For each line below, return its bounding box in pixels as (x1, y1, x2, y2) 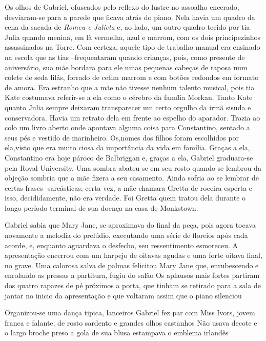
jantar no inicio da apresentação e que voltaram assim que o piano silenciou (5, 290, 242, 300)
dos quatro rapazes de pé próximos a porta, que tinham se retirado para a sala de (5, 280, 261, 291)
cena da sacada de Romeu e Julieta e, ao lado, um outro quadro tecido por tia (5, 22, 250, 32)
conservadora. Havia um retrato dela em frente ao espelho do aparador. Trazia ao (5, 112, 260, 123)
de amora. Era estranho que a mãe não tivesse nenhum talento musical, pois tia (5, 82, 255, 92)
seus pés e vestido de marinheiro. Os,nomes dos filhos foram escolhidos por (5, 132, 239, 143)
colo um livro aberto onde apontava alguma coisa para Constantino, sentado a (5, 122, 250, 133)
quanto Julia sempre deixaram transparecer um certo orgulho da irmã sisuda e (5, 102, 251, 112)
